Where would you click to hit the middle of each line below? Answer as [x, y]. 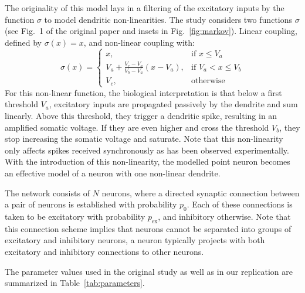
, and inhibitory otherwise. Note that [224, 216]
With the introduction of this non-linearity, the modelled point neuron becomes [148, 161]
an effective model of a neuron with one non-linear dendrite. [113, 173]
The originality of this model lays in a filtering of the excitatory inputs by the [145, 8]
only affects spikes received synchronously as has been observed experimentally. [147, 150]
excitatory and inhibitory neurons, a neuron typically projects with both [135, 240]
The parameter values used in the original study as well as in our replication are [149, 271]
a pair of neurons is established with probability [91, 204]
